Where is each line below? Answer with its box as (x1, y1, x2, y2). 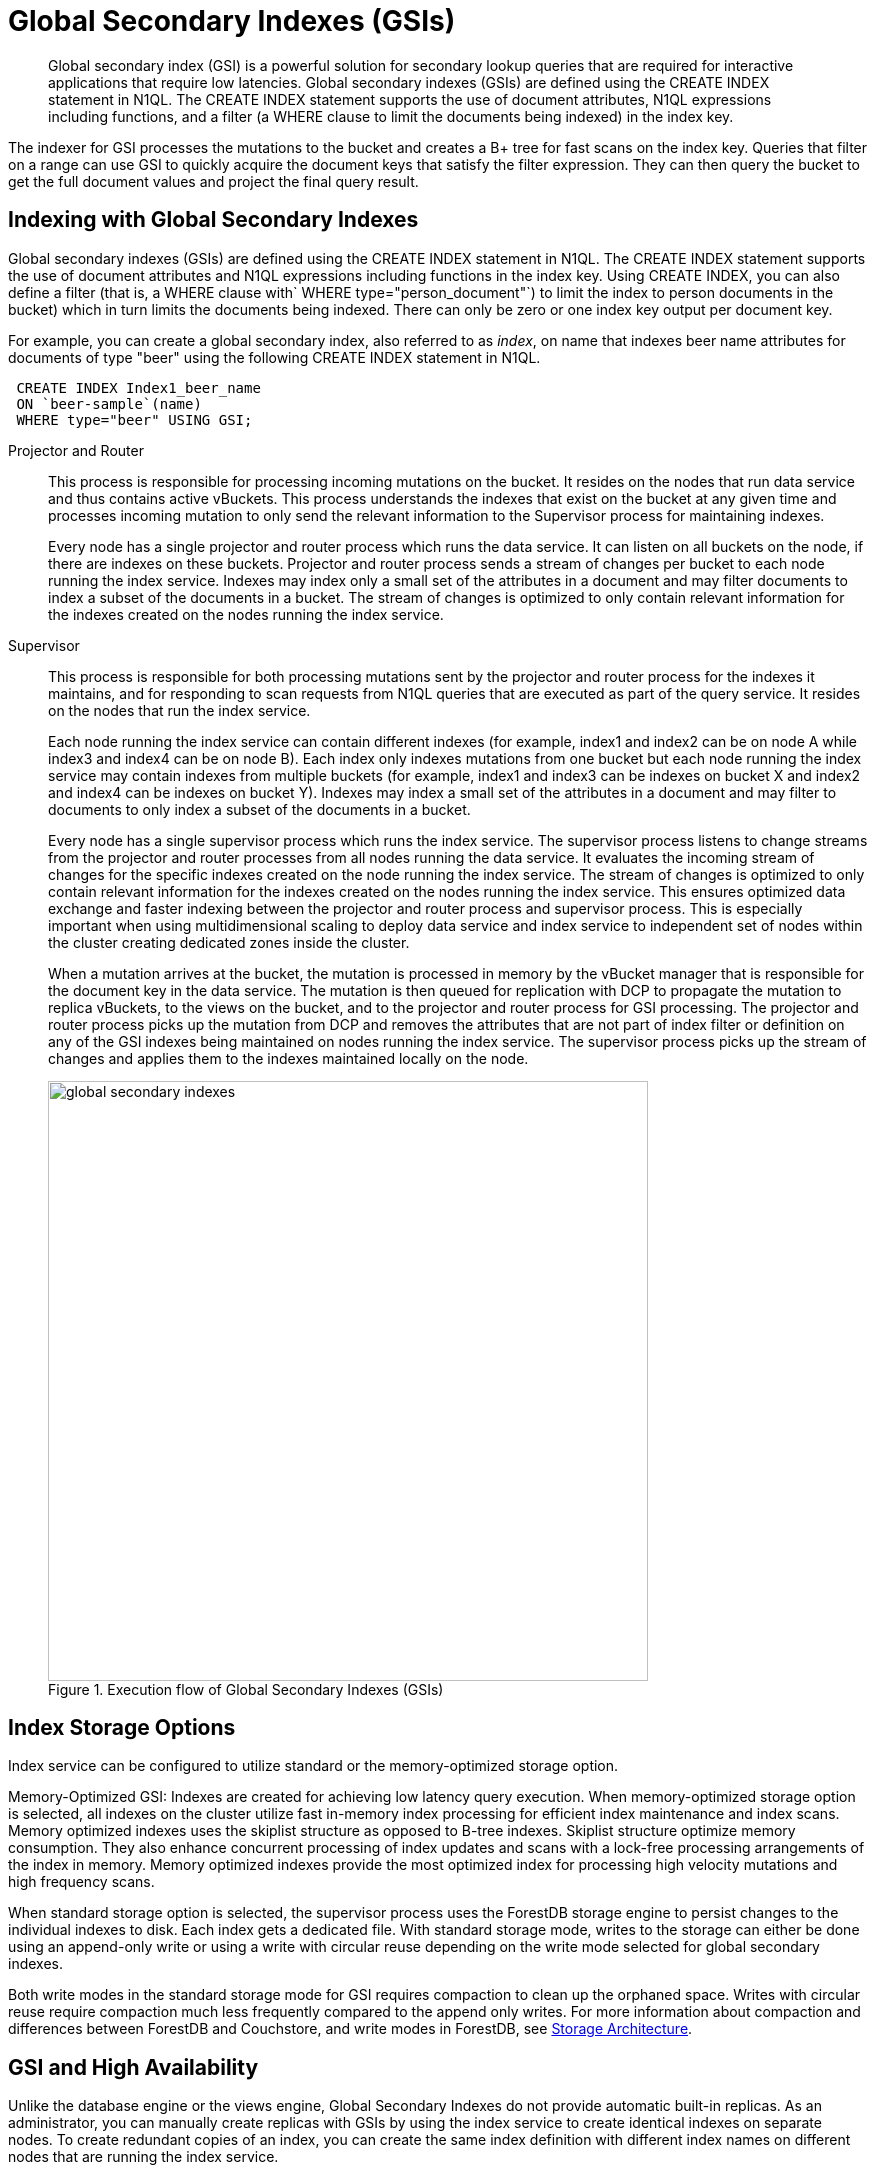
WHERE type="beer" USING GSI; (16, 411, 253, 428)
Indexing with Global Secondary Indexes (8, 207, 419, 233)
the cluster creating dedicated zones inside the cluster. (48, 933, 410, 951)
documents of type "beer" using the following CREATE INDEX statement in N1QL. (8, 348, 541, 366)
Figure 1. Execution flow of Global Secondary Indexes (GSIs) (48, 1680, 444, 1698)
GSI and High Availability (8, 2054, 259, 2080)
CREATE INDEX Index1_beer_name (16, 379, 261, 396)
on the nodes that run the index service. (48, 701, 311, 719)
